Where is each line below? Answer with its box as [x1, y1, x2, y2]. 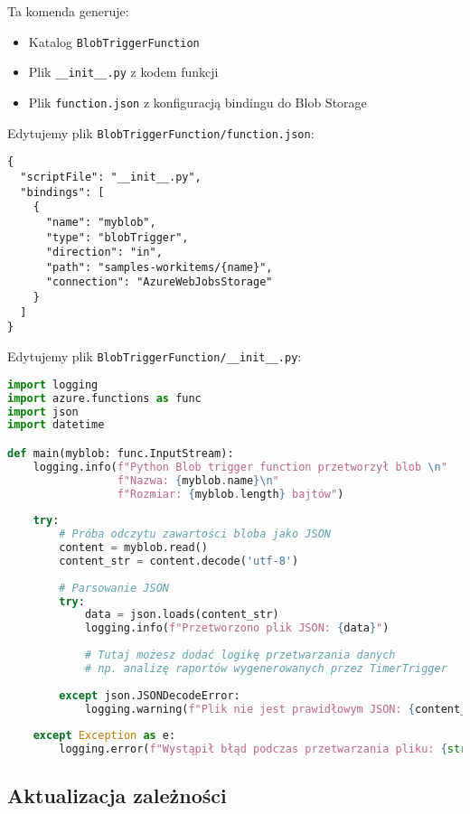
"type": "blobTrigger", [45, 230, 189, 244]
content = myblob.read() [59, 541, 208, 555]
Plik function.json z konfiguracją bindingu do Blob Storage [28, 92, 367, 111]
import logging [7, 378, 99, 391]
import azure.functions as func [7, 391, 202, 405]
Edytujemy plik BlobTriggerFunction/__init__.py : [7, 347, 302, 366]
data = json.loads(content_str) [84, 608, 279, 622]
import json [7, 405, 79, 418]
